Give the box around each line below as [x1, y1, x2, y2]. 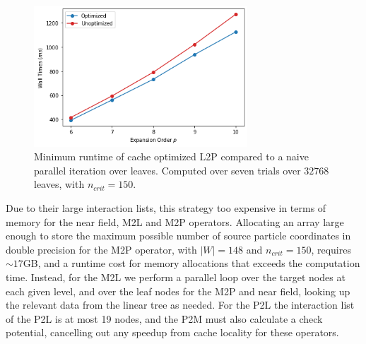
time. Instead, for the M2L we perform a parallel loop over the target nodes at [6, 270, 346, 284]
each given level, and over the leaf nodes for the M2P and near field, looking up [6, 283, 350, 298]
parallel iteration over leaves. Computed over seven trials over [34, 162, 301, 177]
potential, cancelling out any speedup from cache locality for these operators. [6, 325, 339, 340]
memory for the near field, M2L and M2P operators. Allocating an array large [6, 214, 344, 229]
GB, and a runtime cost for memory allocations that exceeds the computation [23, 256, 360, 271]
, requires [311, 242, 351, 256]
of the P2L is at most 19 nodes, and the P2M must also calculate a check [6, 311, 323, 326]
